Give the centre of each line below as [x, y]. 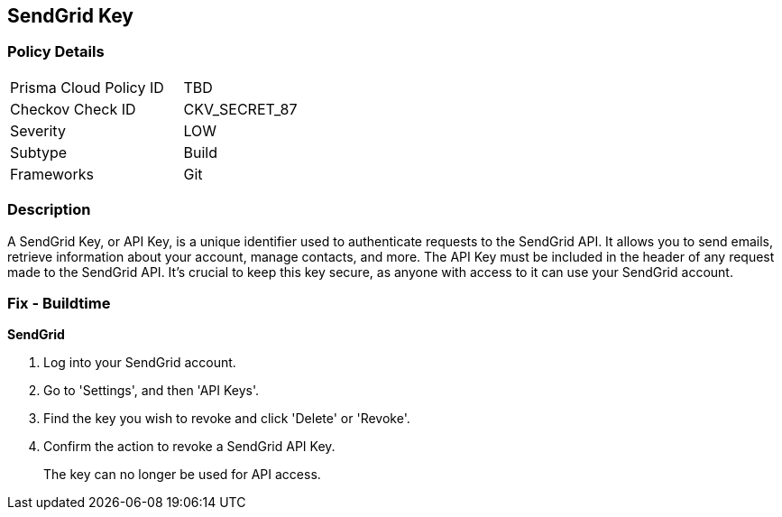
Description [49, 210]
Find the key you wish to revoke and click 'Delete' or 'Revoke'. [227, 419]
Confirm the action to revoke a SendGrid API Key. [189, 447]
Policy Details [56, 52]
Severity [38, 130]
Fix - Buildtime [59, 303]
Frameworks [52, 174]
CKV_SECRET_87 [240, 109]
